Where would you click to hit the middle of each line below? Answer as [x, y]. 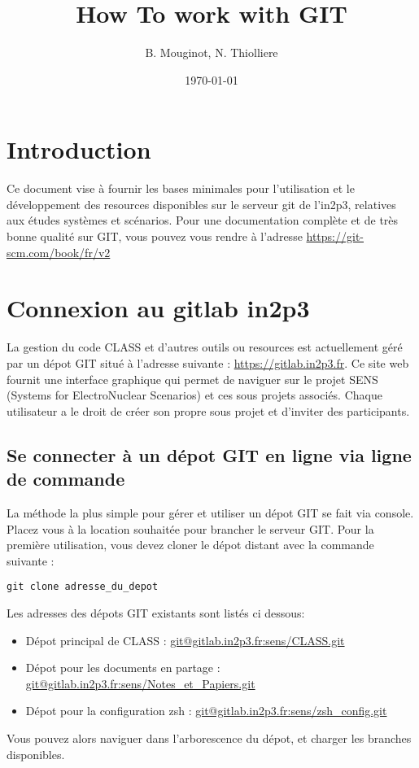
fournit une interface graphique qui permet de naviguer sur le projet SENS [192, 379]
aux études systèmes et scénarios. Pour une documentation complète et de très [203, 220]
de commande [66, 479]
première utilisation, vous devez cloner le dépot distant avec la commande [190, 545]
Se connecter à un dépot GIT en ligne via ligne [209, 454]
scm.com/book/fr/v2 [59, 252]
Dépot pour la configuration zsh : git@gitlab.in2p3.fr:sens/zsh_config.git [206, 711]
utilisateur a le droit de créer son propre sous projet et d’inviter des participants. [208, 410]
